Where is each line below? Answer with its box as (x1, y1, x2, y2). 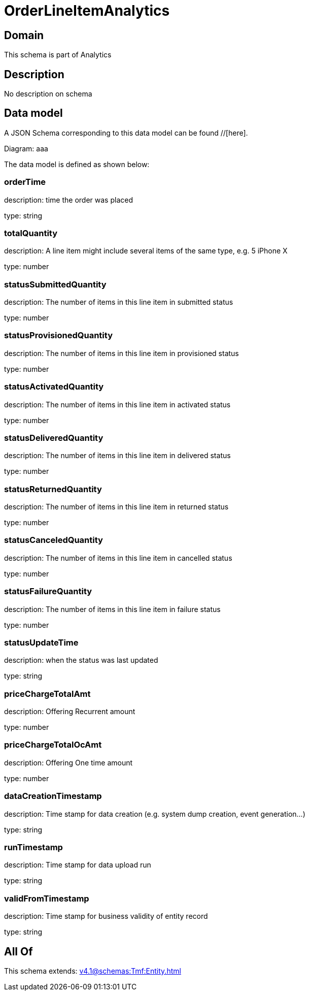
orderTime (4, 177, 46, 187)
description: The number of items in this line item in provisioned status (4, 348, 239, 358)
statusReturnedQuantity (4, 484, 102, 494)
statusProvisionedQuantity (4, 330, 113, 341)
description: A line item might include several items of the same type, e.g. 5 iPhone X (4, 246, 288, 255)
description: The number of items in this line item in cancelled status (4, 553, 232, 562)
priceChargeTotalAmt (4, 688, 91, 699)
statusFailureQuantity (4, 586, 92, 597)
